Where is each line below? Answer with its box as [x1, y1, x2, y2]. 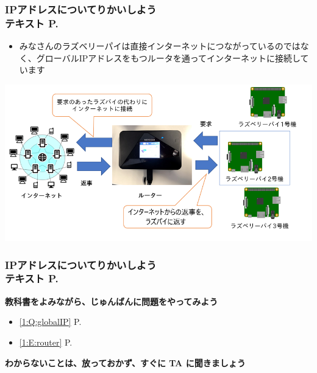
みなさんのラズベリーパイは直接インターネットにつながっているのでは [19, 40, 301, 52]
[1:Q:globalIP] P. [19, 315, 82, 328]
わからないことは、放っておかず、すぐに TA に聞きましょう [5, 356, 246, 369]
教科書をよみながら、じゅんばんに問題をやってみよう [5, 295, 218, 307]
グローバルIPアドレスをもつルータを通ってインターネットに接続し [36, 51, 301, 64]
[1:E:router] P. [19, 335, 73, 348]
